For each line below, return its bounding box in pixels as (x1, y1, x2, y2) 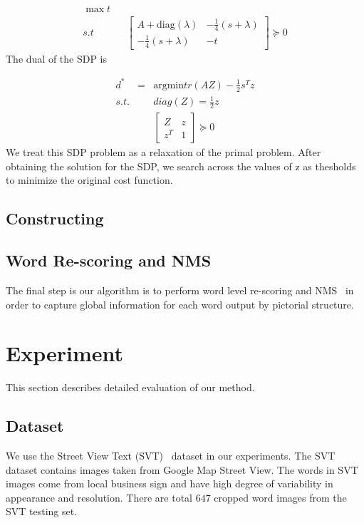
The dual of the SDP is (6, 51, 108, 66)
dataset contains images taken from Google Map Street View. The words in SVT (6, 462, 358, 477)
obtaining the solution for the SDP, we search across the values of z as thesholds (6, 158, 356, 173)
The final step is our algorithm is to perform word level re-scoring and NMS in (6, 282, 354, 297)
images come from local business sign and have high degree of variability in (6, 476, 333, 491)
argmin (153, 80, 184, 90)
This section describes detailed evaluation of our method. (6, 380, 255, 395)
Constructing (6, 207, 104, 229)
